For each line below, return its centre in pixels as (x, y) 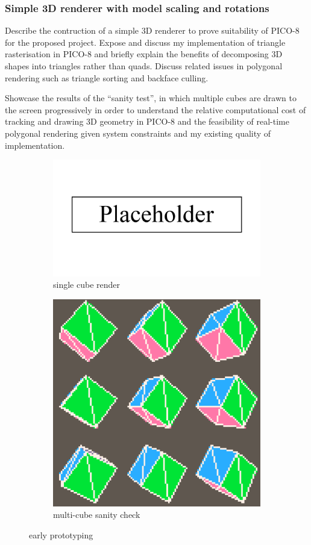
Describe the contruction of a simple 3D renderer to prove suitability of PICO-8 (152, 30)
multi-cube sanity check (97, 515)
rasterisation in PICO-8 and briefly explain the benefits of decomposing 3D (144, 54)
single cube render (86, 285)
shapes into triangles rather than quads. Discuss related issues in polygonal (144, 66)
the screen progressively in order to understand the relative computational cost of (155, 109)
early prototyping (61, 535)
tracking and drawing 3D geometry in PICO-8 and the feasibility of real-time (147, 121)
